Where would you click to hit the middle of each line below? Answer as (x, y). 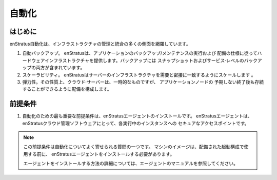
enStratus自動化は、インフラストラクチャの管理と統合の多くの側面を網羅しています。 (100, 44)
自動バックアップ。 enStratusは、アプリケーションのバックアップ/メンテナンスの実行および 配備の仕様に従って (140, 53)
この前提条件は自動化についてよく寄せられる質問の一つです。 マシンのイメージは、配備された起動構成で (134, 147)
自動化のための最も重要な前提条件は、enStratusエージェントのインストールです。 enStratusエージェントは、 (137, 116)
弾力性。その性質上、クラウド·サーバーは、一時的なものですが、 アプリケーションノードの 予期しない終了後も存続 (143, 82)
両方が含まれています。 (60, 68)
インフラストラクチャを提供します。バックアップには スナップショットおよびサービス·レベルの (144, 60)
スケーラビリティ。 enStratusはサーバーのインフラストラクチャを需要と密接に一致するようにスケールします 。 (139, 75)
